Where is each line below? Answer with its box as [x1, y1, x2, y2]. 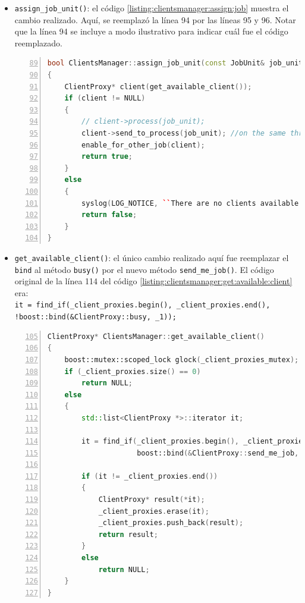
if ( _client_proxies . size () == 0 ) [64, 367, 201, 376]
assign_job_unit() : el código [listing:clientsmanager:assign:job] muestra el [14, 2, 289, 14]
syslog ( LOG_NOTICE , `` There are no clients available [81, 199, 299, 208]
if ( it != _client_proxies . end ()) [81, 472, 218, 480]
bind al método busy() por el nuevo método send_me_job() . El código [14, 263, 274, 275]
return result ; [98, 530, 158, 539]
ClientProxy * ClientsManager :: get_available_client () [47, 332, 265, 341]
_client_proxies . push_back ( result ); [98, 519, 244, 527]
